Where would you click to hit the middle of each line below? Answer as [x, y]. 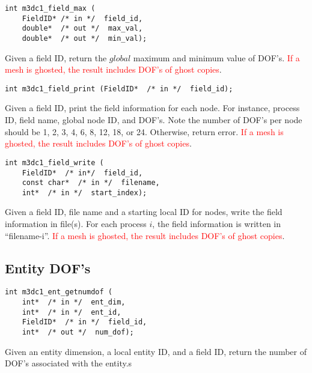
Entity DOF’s [48, 268]
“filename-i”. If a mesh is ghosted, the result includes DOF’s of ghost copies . [145, 235]
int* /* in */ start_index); [84, 193]
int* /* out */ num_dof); [78, 332]
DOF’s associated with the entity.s [69, 363]
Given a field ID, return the [56, 57]
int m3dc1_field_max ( [50, 8]
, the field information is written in [217, 224]
